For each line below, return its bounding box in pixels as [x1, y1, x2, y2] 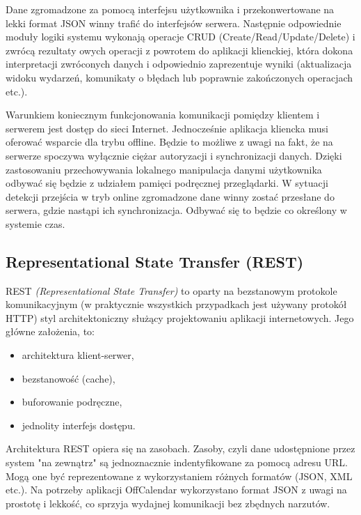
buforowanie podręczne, [22, 394, 122, 409]
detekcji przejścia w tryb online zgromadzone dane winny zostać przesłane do [6, 189, 335, 203]
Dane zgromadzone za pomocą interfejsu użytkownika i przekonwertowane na [6, 2, 335, 16]
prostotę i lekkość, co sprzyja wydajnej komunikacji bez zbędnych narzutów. [6, 495, 330, 510]
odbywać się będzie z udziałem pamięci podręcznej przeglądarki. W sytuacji [6, 176, 328, 190]
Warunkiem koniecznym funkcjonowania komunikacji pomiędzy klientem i [6, 107, 320, 122]
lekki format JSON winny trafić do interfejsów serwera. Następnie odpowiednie [6, 15, 342, 30]
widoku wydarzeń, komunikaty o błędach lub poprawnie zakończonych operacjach [6, 70, 353, 84]
